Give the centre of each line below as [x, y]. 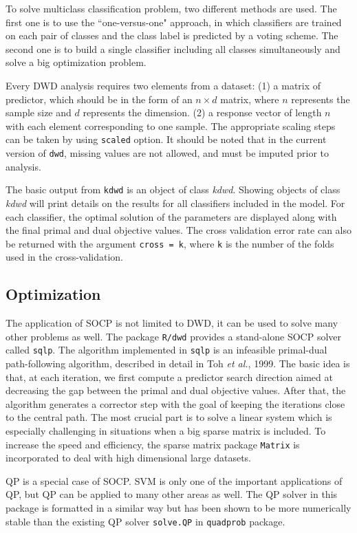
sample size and [39, 112]
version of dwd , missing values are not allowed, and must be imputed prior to [167, 153]
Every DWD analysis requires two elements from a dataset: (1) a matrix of [163, 85]
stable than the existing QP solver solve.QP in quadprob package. [145, 521]
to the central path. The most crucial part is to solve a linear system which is [169, 417]
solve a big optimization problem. [76, 62]
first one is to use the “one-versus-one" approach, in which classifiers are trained [174, 22]
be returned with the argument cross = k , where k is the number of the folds [170, 243]
